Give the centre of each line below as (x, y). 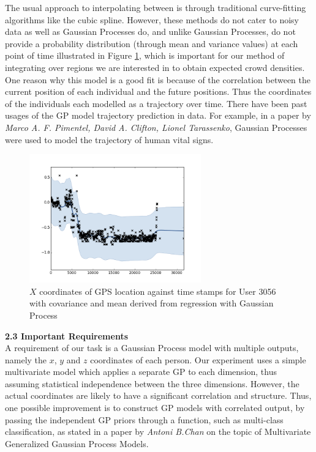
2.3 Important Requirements (67, 335)
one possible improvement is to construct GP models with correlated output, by (155, 408)
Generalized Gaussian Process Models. (77, 443)
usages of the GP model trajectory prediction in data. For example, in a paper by (158, 115)
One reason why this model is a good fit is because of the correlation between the (158, 79)
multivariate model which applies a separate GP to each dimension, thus (141, 372)
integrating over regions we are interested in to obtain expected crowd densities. (155, 67)
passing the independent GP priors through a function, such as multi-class (144, 419)
